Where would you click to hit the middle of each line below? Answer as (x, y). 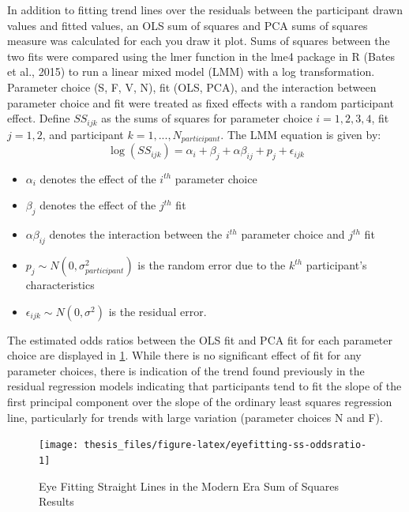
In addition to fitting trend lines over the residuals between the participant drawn (205, 9)
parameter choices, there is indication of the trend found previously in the (186, 370)
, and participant (83, 134)
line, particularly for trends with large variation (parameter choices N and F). (195, 417)
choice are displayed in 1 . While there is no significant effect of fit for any (184, 355)
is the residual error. (158, 311)
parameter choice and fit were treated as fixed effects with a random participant (201, 102)
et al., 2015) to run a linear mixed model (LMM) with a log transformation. (191, 72)
